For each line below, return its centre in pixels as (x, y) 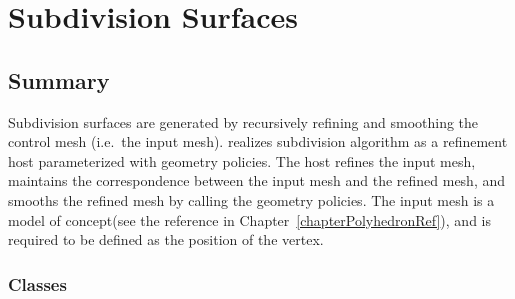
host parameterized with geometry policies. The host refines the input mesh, (242, 160)
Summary (59, 79)
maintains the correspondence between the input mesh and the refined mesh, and (257, 180)
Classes (37, 283)
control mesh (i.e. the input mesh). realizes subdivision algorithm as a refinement (258, 141)
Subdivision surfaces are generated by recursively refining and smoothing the (243, 121)
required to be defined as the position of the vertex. (166, 239)
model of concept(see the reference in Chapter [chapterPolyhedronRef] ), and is (249, 219)
